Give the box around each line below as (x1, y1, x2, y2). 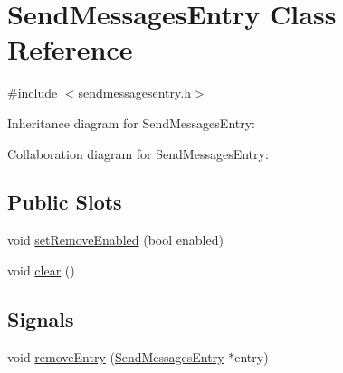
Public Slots (7, 188, 122, 216)
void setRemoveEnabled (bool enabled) (7, 230, 224, 249)
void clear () (7, 260, 75, 279)
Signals (7, 304, 74, 332)
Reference (7, 31, 133, 68)
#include (7, 83, 58, 102)
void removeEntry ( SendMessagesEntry (7, 347, 224, 366)
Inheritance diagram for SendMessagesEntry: (7, 113, 255, 132)
